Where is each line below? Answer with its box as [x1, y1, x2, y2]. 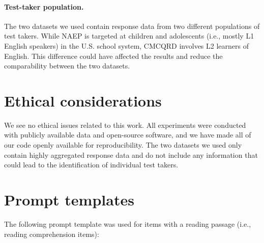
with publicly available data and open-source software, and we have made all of [4, 129, 251, 140]
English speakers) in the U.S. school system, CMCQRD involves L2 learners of [4, 40, 249, 51]
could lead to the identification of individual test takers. [4, 159, 179, 170]
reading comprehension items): [4, 228, 99, 239]
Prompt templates [4, 189, 134, 210]
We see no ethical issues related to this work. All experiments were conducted [4, 119, 246, 130]
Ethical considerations [4, 90, 162, 111]
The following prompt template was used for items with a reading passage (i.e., [4, 218, 251, 229]
